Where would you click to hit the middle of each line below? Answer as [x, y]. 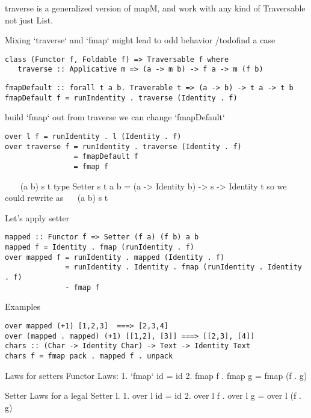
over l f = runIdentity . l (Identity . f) [93, 137]
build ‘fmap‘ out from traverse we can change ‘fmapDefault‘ [115, 117]
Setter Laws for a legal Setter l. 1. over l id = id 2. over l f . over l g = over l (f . [153, 395]
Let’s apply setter [37, 217]
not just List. [29, 20]
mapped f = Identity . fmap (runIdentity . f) [100, 247]
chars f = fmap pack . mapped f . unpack [89, 356]
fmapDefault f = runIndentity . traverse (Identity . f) [121, 98]
